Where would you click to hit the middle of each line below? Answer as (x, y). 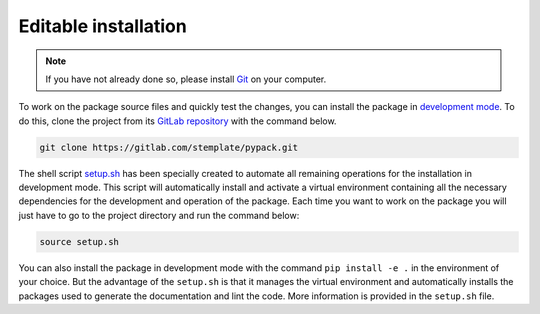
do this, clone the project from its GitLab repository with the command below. (177, 121)
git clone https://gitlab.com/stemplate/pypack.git (169, 147)
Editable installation (102, 26)
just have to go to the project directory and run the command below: (159, 215)
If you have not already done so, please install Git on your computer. (186, 79)
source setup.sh (79, 241)
